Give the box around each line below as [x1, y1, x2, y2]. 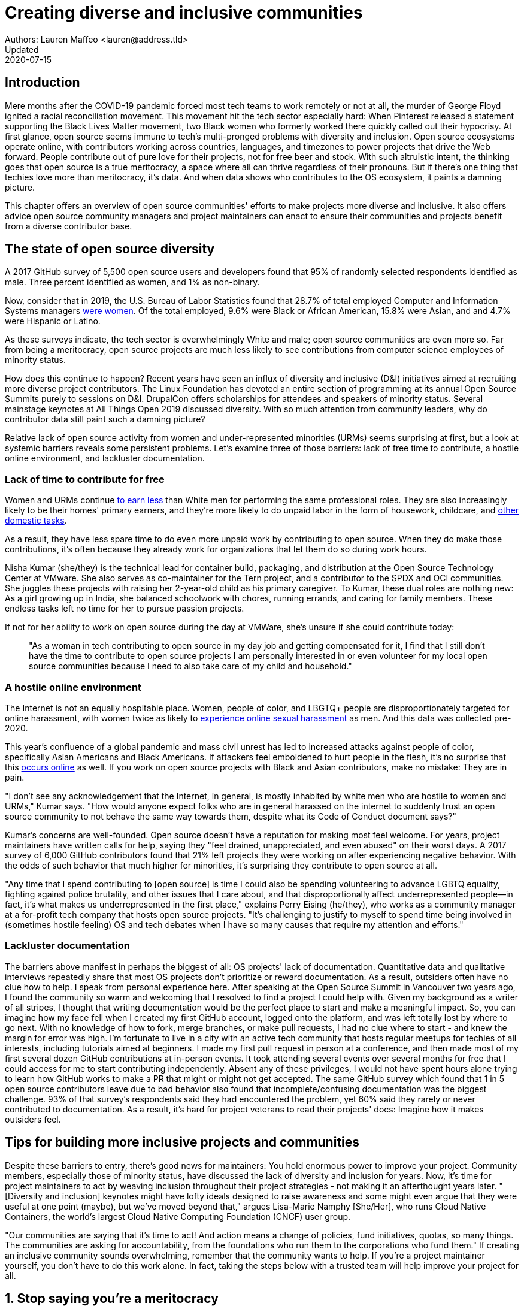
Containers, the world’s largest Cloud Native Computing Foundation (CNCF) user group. [5, 1211, 351, 1222]
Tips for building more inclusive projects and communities [5, 1135, 360, 1150]
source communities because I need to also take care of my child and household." [29, 661, 352, 672]
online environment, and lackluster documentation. [5, 453, 205, 464]
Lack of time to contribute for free [5, 473, 165, 485]
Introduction [5, 75, 80, 90]
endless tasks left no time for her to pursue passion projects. [5, 603, 244, 614]
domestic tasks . [5, 515, 67, 526]
